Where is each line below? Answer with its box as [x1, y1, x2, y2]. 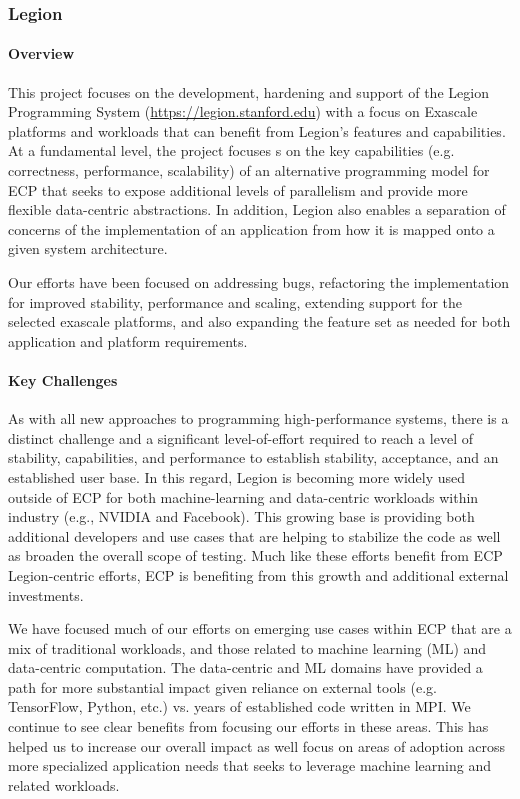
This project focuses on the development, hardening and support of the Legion [8, 81, 489, 102]
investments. [8, 584, 84, 605]
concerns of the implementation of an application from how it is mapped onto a [8, 218, 495, 239]
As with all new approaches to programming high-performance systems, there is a [8, 408, 509, 429]
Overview [8, 43, 75, 64]
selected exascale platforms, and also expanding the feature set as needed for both [8, 311, 511, 332]
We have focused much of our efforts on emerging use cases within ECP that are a [8, 618, 512, 639]
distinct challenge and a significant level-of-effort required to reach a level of [8, 427, 474, 448]
